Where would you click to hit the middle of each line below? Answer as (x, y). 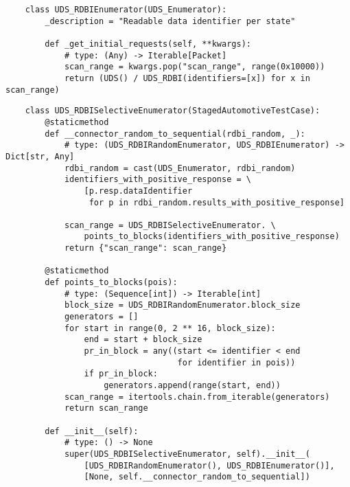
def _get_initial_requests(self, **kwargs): (148, 44)
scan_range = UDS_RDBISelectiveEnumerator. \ (170, 225)
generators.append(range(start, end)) (192, 385)
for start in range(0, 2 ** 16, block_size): (170, 328)
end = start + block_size (143, 340)
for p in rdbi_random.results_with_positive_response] (217, 202)
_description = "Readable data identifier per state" (170, 21)
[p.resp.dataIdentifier (138, 191)
